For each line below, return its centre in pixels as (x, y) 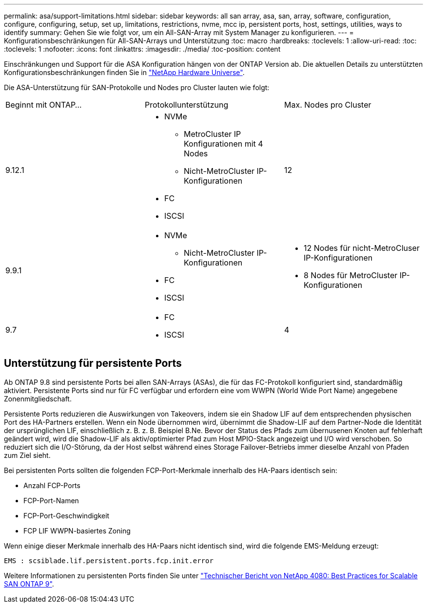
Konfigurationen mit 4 (223, 144)
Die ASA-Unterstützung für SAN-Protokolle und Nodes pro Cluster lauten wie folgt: (137, 87)
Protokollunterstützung (186, 105)
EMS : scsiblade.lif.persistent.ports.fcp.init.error (109, 560)
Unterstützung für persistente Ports (93, 363)
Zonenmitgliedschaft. (38, 398)
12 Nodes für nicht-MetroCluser (361, 248)
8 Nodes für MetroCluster (350, 275)
